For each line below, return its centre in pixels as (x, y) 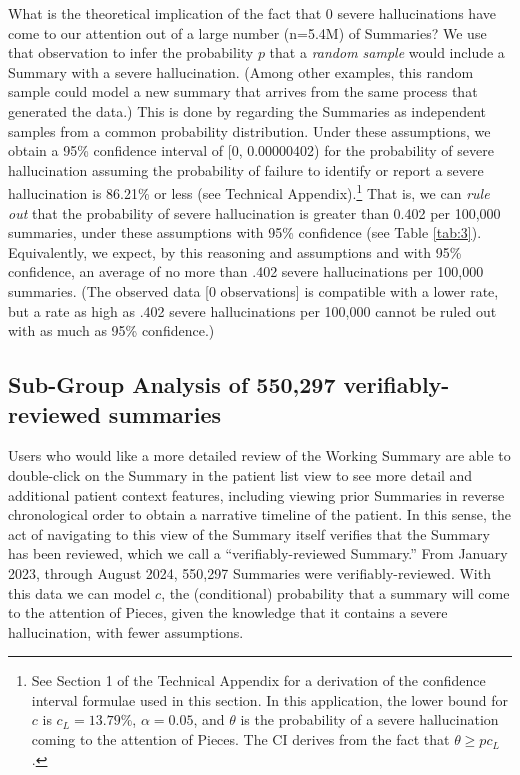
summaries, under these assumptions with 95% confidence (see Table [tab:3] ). (245, 232)
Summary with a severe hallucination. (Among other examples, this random (241, 71)
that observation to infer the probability (131, 52)
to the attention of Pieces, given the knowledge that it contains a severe (228, 612)
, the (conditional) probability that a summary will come (335, 592)
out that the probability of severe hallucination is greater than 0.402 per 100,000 (254, 212)
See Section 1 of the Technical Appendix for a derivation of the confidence (258, 680)
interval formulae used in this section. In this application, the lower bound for (269, 699)
